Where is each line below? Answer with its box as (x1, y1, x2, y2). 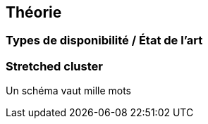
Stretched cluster (6, 58, 103, 73)
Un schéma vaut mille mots (6, 85, 132, 97)
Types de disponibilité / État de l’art (6, 33, 203, 48)
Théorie (6, 4, 62, 21)
